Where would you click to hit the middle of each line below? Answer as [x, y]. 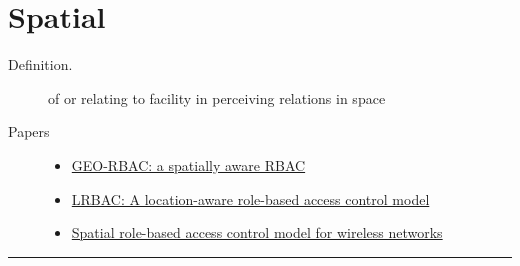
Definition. [40, 64]
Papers [29, 131]
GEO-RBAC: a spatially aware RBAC [188, 164]
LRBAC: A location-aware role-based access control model [250, 198]
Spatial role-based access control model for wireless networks [257, 232]
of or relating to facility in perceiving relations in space [217, 97]
